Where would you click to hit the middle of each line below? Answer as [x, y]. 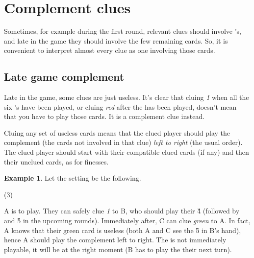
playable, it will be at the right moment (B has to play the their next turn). [118, 249]
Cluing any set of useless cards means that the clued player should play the [117, 132]
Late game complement [64, 77]
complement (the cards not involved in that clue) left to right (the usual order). [123, 142]
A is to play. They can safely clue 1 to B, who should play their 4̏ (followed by [122, 211]
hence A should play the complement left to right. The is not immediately [115, 240]
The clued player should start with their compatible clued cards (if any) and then [127, 152]
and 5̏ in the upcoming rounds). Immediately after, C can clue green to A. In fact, [127, 221]
